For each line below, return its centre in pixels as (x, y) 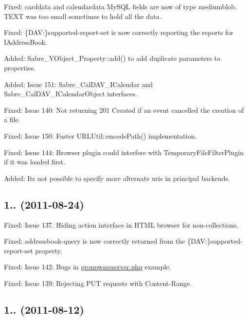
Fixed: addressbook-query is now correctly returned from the (95, 241)
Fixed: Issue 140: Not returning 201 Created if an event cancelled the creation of (124, 110)
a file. (12, 119)
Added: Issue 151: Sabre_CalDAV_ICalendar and (79, 84)
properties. (20, 67)
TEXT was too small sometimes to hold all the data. (83, 16)
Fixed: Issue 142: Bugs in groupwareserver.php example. (88, 267)
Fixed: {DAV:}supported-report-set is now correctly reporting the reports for (119, 32)
